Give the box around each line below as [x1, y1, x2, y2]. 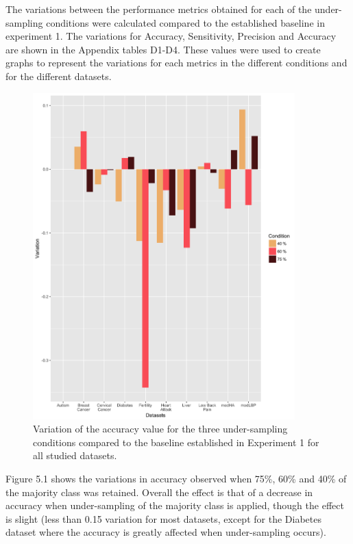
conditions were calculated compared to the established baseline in [46, 15, 325, 29]
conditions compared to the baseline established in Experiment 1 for [33, 435, 319, 449]
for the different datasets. [5, 68, 112, 83]
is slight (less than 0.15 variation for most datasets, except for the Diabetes [5, 511, 321, 526]
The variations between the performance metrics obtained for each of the [5, 2, 312, 16]
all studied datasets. [33, 448, 117, 463]
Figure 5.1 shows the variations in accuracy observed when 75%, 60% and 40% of [5, 471, 347, 486]
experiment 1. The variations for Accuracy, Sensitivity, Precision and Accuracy [5, 29, 337, 43]
